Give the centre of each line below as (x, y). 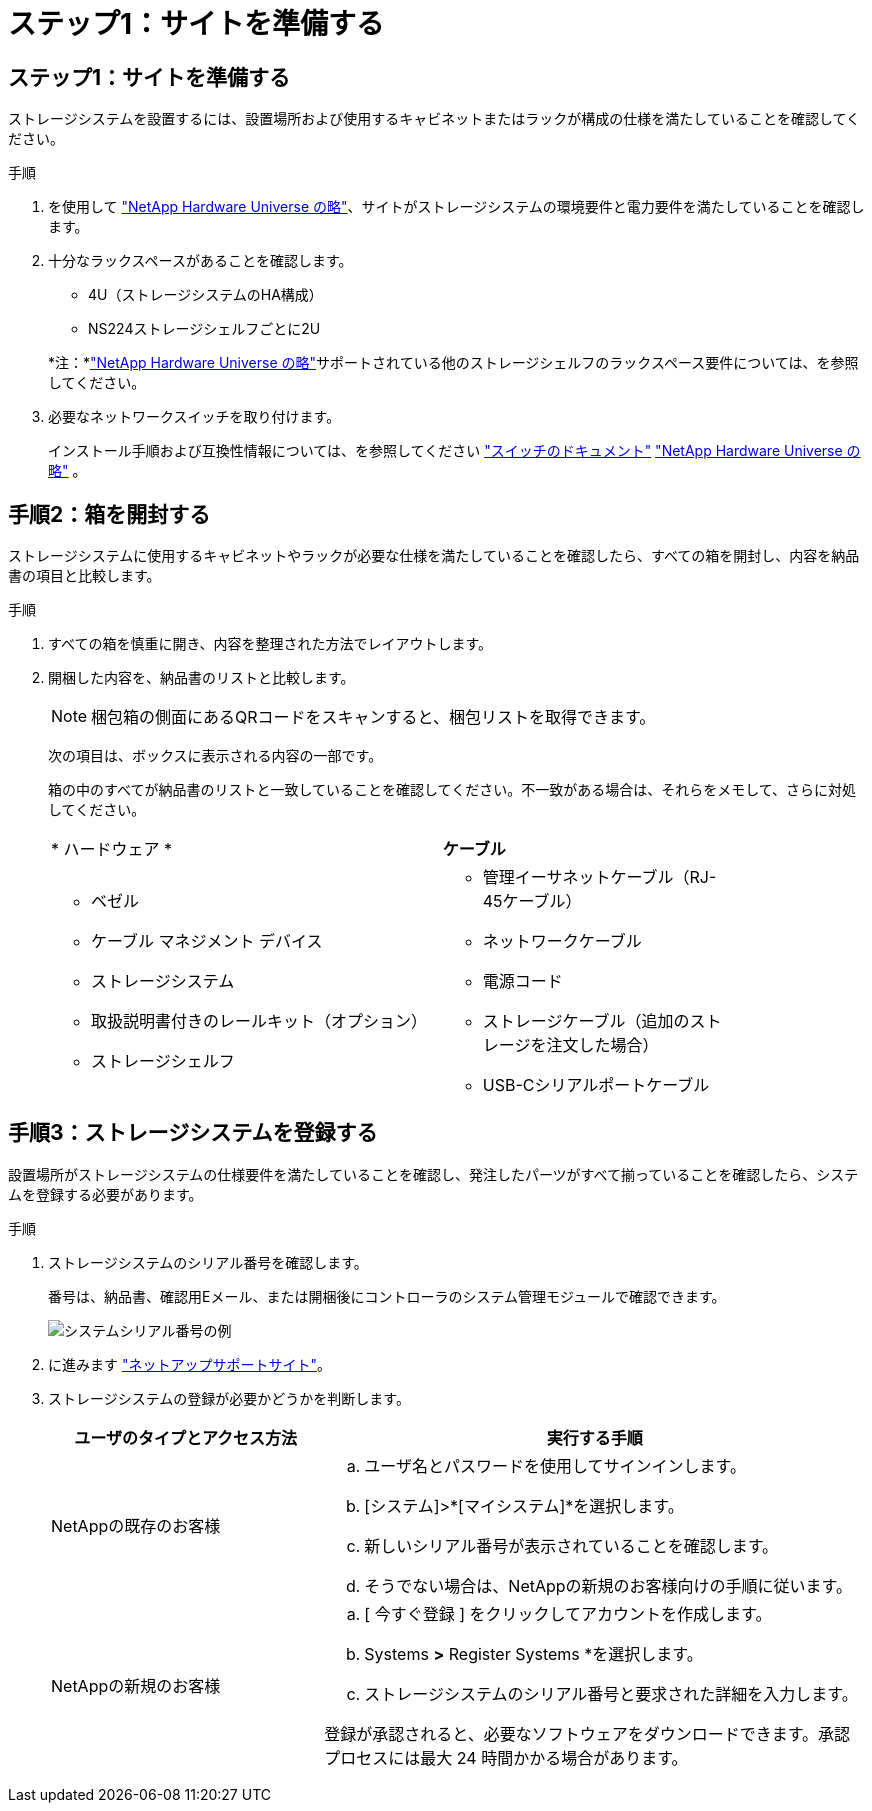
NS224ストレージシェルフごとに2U (204, 329)
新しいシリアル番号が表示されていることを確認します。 (571, 1545)
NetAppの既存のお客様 (136, 1525)
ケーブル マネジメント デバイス (207, 941)
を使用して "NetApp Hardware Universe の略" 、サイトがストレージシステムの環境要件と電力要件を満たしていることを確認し (456, 207)
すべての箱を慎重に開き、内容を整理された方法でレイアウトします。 (270, 644)
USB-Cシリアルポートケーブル (596, 1085)
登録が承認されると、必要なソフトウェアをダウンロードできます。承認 (587, 1733)
